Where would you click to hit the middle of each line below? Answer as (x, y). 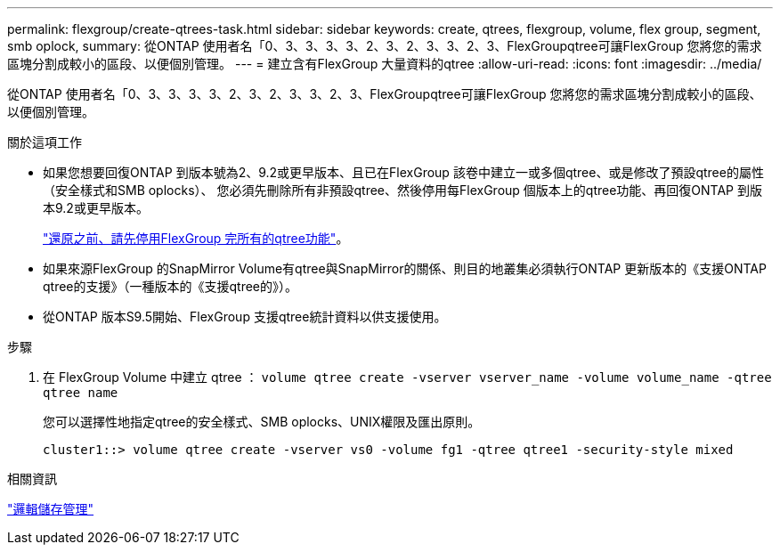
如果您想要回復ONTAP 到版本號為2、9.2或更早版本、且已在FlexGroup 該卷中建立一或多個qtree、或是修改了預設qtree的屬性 (403, 172)
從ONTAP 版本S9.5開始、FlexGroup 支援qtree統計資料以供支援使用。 (245, 317)
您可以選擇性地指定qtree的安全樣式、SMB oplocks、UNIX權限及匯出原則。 (262, 422)
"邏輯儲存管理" (51, 509)
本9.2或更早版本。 (96, 208)
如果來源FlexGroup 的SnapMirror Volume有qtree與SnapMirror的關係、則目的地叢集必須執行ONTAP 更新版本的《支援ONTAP (405, 268)
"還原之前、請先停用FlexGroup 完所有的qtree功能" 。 (196, 238)
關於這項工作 (45, 142)
